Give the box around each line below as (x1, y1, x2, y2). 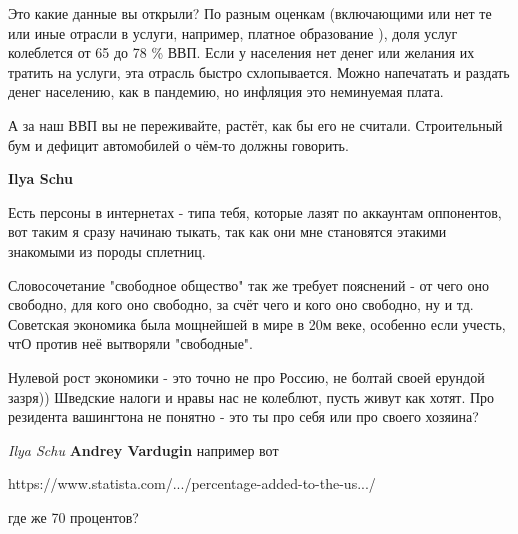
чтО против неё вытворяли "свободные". (8, 333, 253, 354)
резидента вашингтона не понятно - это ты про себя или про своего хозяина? (8, 406, 479, 427)
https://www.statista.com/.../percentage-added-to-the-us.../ (8, 473, 376, 494)
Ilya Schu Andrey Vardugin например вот (8, 439, 279, 460)
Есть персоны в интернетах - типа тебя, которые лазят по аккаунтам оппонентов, (8, 201, 502, 222)
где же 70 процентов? (8, 506, 139, 527)
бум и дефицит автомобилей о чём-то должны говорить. (8, 134, 349, 155)
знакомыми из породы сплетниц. (8, 240, 206, 261)
